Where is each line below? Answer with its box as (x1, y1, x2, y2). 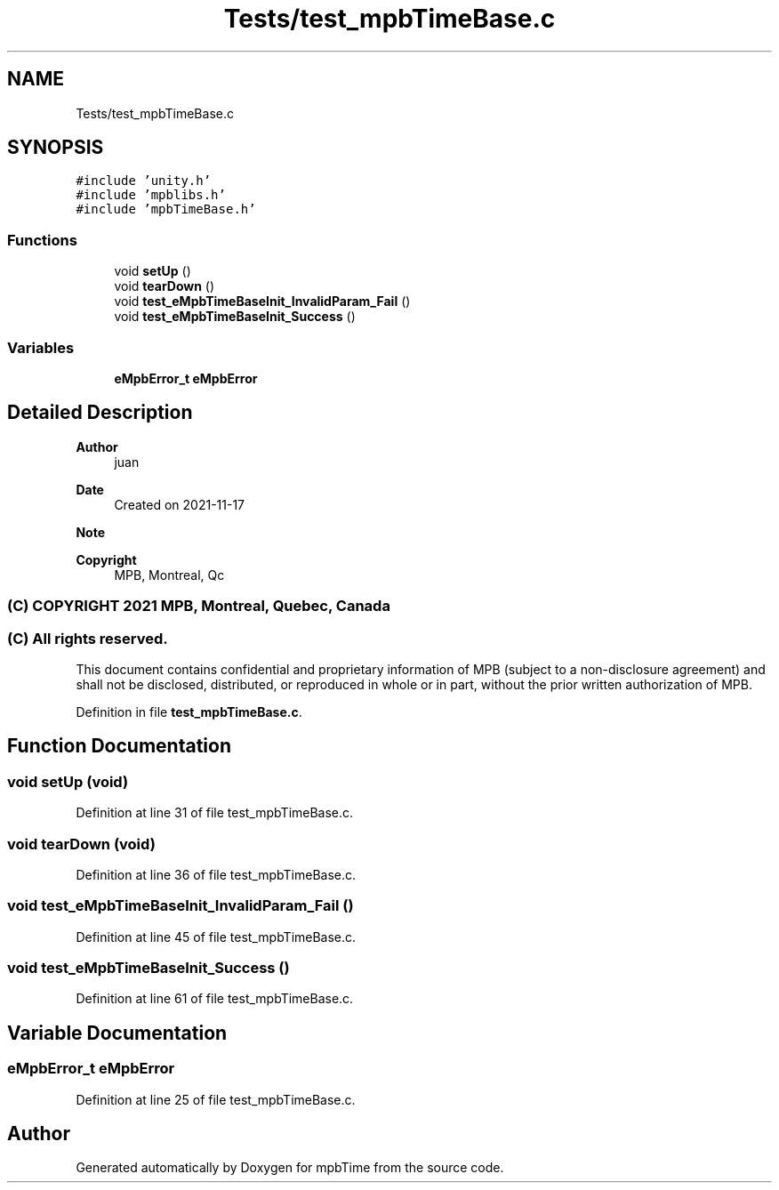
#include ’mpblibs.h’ (76, 188, 226, 203)
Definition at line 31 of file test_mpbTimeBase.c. (76, 805, 354, 821)
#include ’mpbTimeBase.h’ (76, 202, 256, 217)
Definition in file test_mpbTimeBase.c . (76, 704, 302, 720)
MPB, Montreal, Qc (114, 567, 225, 583)
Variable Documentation (7, 1021, 228, 1044)
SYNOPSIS (7, 136, 104, 159)
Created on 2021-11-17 (114, 496, 245, 512)
